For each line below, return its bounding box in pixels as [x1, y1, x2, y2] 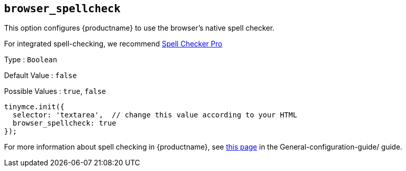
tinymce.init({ [4, 103, 65, 111]
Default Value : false [4, 71, 77, 80]
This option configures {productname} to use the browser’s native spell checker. [4, 23, 275, 33]
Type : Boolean [4, 55, 57, 64]
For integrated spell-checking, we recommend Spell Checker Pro [4, 39, 222, 48]
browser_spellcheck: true [12, 119, 117, 128]
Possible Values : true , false [4, 87, 106, 96]
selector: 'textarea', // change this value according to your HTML [12, 111, 298, 119]
